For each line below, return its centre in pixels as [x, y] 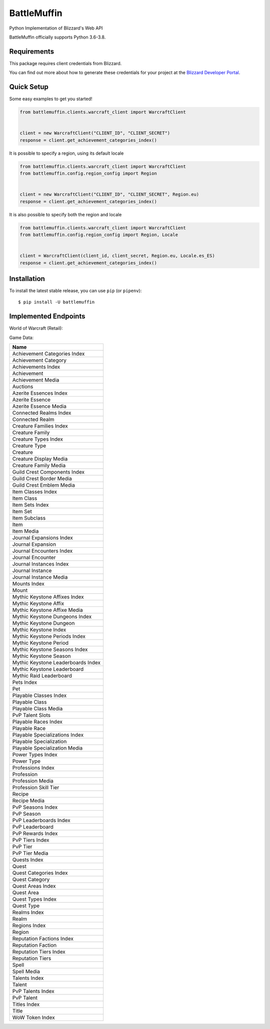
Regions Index [29, 925]
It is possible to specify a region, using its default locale [66, 153]
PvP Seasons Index [35, 807]
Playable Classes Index [39, 696]
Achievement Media [36, 380]
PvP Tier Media [30, 853]
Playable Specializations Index [48, 735]
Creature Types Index [38, 439]
